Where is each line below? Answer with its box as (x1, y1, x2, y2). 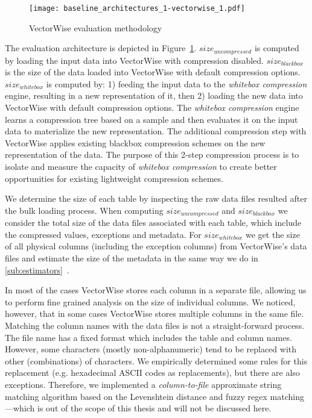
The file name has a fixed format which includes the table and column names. (5, 331, 292, 343)
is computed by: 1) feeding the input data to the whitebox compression (46, 77, 307, 90)
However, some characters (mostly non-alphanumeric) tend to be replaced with (5, 343, 296, 355)
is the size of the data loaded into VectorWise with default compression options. (5, 66, 301, 78)
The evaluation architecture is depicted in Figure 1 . (5, 42, 197, 54)
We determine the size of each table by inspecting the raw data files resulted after (5, 192, 307, 205)
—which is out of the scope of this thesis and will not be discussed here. (5, 402, 272, 414)
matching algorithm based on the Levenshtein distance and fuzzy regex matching (5, 390, 304, 402)
